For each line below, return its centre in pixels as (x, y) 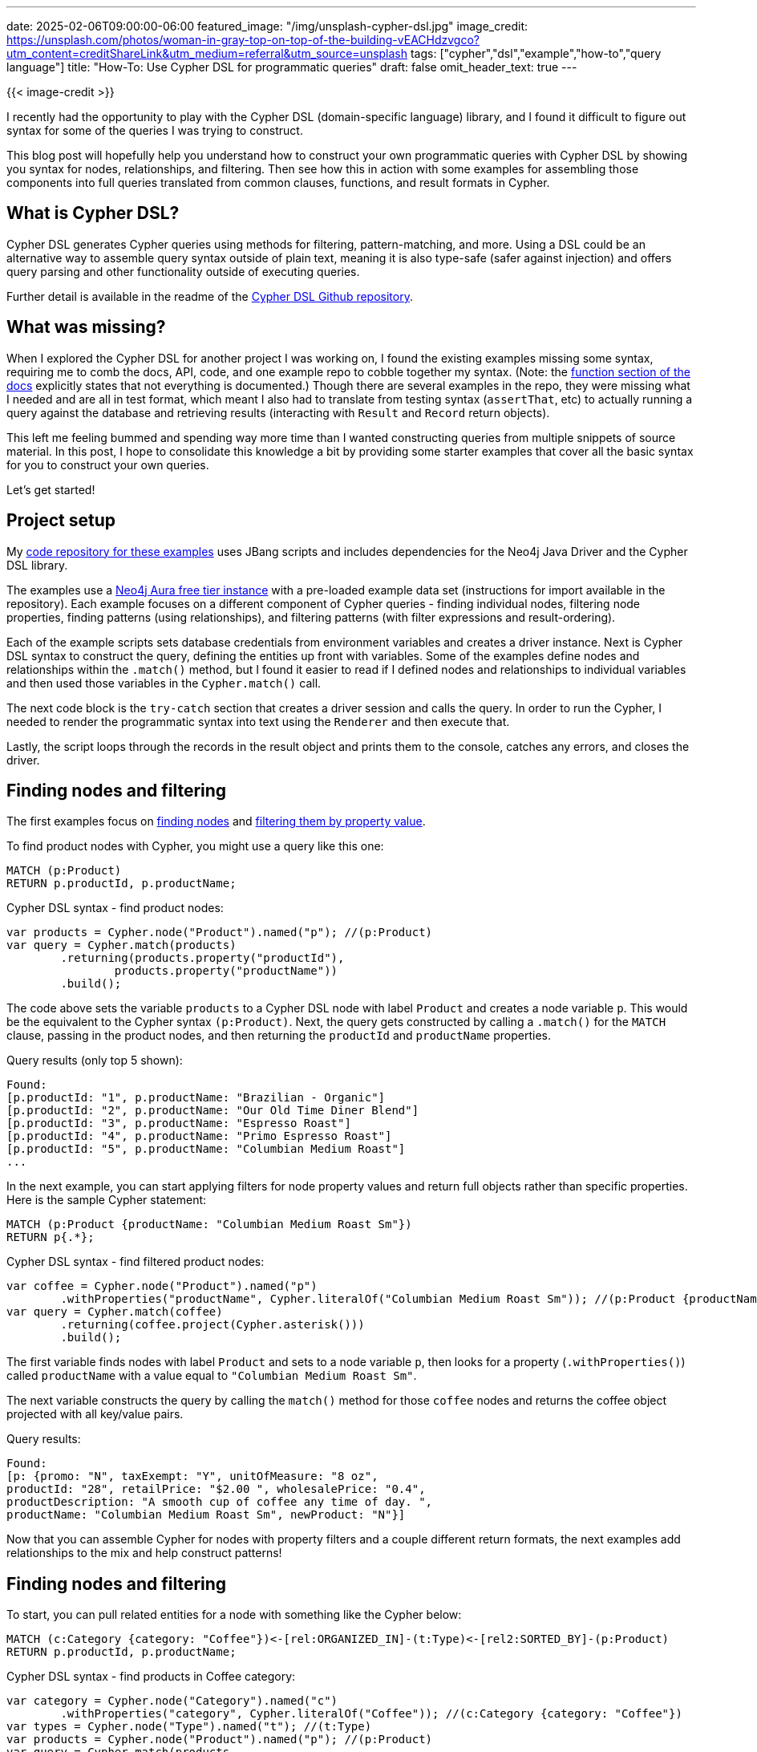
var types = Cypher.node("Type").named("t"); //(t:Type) (189, 1727)
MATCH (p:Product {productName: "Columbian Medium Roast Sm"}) (209, 1225)
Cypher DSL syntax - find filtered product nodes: (136, 1262)
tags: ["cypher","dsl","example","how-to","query (536, 53)
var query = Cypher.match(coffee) (115, 1312)
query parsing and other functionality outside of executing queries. (183, 271)
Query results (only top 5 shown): (95, 1061)
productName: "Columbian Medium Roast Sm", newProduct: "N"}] (206, 1515)
